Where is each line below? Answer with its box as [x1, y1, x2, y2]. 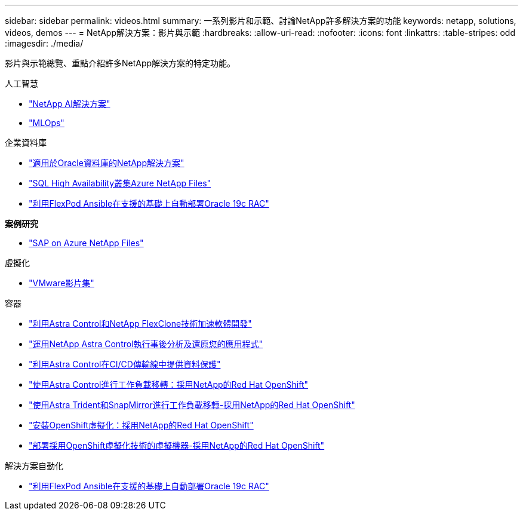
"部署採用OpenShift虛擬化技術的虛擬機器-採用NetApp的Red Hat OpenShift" [29, 440, 325, 450]
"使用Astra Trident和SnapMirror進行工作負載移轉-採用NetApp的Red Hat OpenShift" [29, 400, 355, 410]
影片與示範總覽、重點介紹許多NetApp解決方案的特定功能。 [5, 58, 236, 68]
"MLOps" [29, 118, 64, 128]
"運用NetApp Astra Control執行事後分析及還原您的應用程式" [29, 339, 263, 349]
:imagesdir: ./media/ [5, 38, 84, 48]
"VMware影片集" [29, 278, 94, 288]
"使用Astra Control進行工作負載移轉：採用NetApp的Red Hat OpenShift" [29, 379, 309, 390]
